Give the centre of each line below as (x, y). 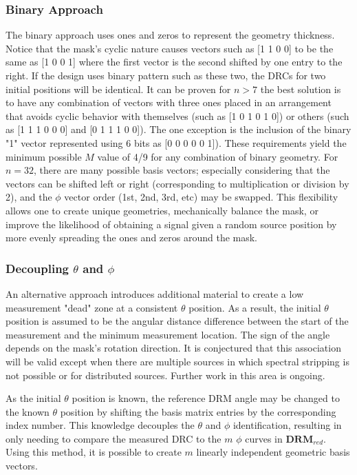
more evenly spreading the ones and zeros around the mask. (132, 238)
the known (28, 411)
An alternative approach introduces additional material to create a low (155, 293)
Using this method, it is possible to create (94, 452)
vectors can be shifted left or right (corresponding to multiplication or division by (177, 183)
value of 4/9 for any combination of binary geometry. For (218, 156)
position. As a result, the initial (255, 307)
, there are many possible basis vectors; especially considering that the (182, 170)
